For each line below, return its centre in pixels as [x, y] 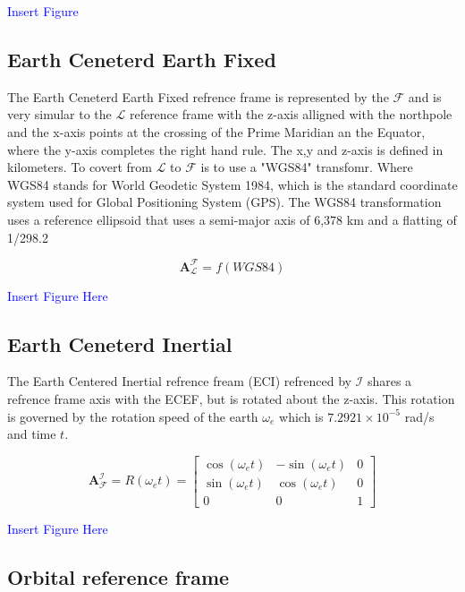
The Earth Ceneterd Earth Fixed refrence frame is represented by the [198, 96]
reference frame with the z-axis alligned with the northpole [291, 114]
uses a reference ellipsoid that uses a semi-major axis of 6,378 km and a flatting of [232, 219]
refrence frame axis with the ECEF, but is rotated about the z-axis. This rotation [231, 399]
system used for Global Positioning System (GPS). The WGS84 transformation [224, 202]
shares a [389, 381]
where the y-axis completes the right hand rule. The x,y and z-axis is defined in [225, 149]
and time [32, 434]
